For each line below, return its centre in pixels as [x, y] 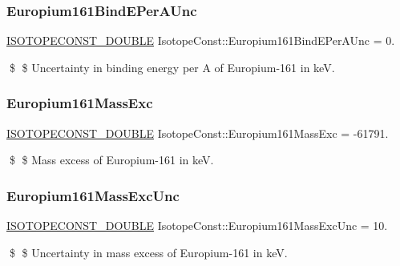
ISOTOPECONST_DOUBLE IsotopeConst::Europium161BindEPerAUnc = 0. [201, 40]
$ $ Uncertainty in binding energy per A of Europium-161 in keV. [172, 67]
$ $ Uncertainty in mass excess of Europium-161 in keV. [148, 252]
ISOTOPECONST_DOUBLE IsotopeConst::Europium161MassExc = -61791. [198, 133]
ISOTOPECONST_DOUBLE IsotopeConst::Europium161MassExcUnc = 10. [197, 226]
